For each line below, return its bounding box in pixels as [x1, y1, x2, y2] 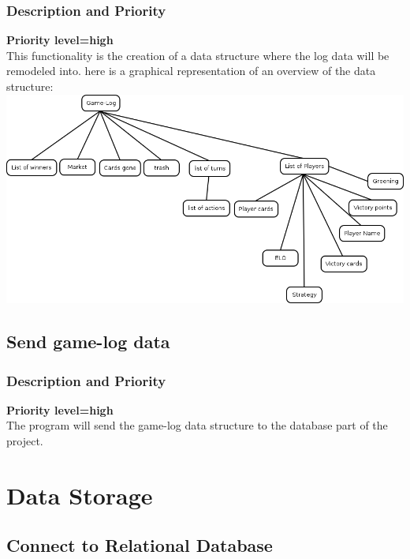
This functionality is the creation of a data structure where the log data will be [6, 47, 389, 63]
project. [6, 432, 43, 448]
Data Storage [6, 478, 153, 511]
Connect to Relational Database [6, 533, 273, 557]
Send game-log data [6, 329, 170, 354]
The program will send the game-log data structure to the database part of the [6, 417, 388, 433]
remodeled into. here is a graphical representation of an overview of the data [6, 62, 376, 79]
